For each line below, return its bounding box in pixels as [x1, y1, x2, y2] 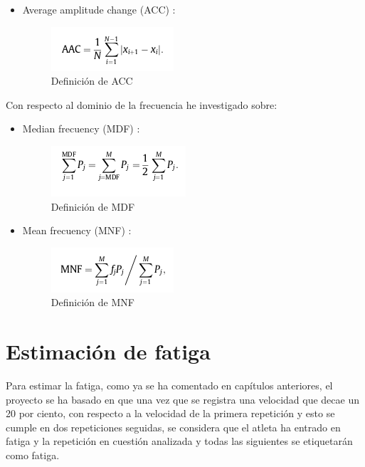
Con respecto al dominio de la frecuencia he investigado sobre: [6, 97, 277, 112]
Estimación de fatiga [6, 337, 211, 366]
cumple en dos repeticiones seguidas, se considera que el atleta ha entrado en [6, 419, 341, 434]
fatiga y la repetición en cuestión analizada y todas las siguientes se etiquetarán [6, 434, 353, 448]
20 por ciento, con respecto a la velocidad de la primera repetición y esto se [6, 406, 335, 421]
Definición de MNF [51, 295, 134, 310]
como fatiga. [6, 448, 60, 463]
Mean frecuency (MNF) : [22, 223, 132, 238]
